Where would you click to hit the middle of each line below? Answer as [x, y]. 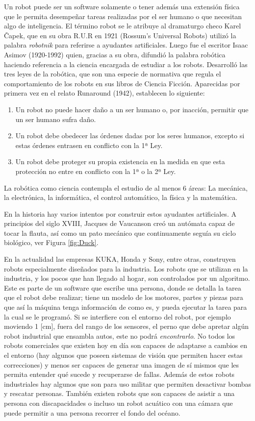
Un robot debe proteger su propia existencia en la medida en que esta [120, 161]
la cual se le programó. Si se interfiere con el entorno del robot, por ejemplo [117, 316]
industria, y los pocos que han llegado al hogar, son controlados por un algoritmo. [127, 278]
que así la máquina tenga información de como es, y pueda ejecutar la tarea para [126, 307]
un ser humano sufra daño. [56, 119]
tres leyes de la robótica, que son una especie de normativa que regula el [113, 74]
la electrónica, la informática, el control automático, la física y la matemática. [121, 197]
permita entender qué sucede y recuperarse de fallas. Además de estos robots [119, 374]
